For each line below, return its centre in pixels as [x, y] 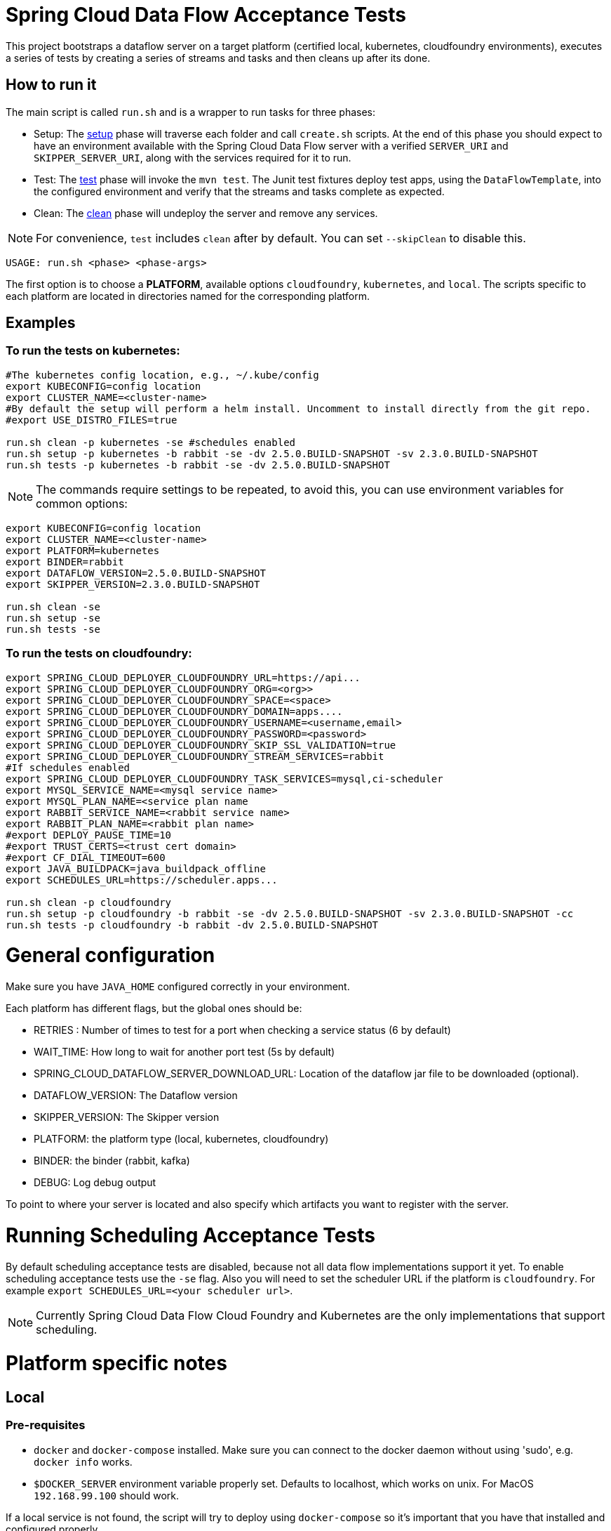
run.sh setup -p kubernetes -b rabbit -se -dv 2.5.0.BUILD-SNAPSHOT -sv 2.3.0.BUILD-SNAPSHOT [272, 453]
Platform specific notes [116, 1364]
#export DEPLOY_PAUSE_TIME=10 [89, 835]
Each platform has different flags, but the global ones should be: [154, 1008]
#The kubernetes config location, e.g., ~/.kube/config [162, 375]
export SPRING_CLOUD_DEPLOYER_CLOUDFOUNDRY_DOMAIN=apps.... [174, 711]
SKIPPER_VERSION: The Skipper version [127, 1117]
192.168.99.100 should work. [106, 1495]
